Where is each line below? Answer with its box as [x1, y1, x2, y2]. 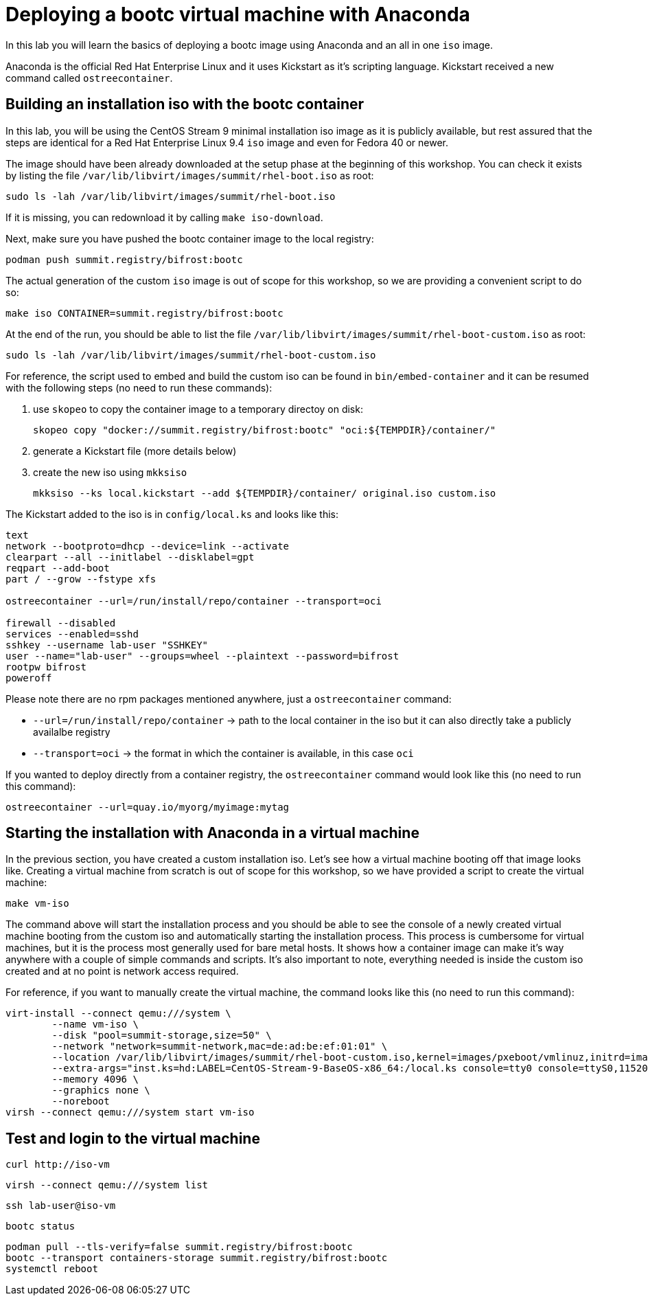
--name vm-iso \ [51, 1019, 139, 1030]
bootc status [5, 1221, 76, 1232]
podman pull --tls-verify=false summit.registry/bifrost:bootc [5, 1241, 353, 1253]
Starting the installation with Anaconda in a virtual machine [5, 824, 419, 842]
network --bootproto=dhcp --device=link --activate [5, 540, 290, 552]
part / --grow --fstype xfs [5, 573, 157, 585]
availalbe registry [33, 725, 111, 738]
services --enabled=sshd [5, 628, 139, 640]
